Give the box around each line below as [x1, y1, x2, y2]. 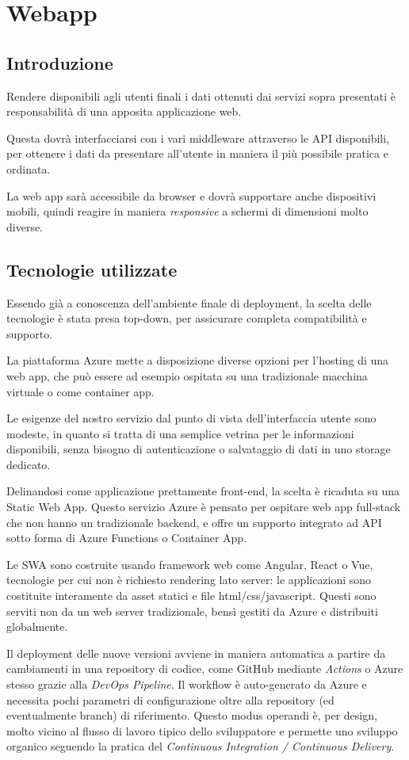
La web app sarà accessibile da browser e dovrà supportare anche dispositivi [6, 187, 377, 204]
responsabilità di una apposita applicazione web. [6, 103, 242, 120]
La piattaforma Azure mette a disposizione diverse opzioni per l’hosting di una [6, 352, 389, 369]
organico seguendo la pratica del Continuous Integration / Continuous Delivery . [6, 738, 395, 754]
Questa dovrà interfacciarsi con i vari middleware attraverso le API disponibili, [6, 129, 390, 146]
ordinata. [6, 160, 51, 177]
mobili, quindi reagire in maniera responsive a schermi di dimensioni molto [6, 203, 369, 220]
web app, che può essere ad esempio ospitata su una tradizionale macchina [6, 367, 368, 384]
